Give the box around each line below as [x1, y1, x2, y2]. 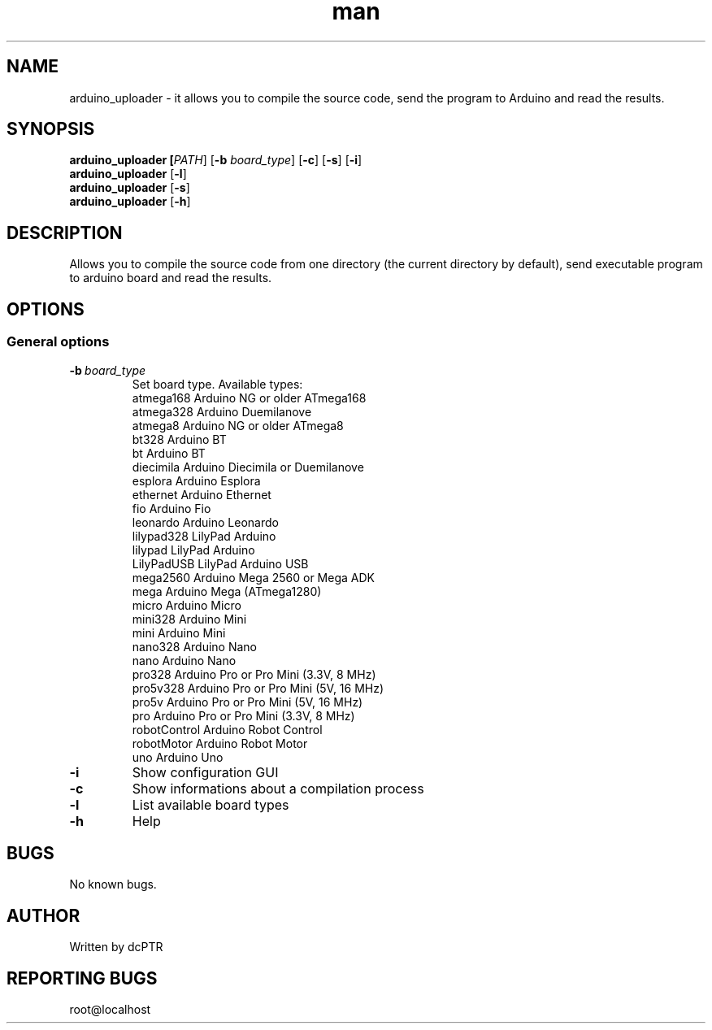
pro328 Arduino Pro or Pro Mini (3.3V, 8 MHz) [132, 667, 376, 681]
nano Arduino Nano [132, 653, 237, 667]
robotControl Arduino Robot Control [132, 722, 323, 737]
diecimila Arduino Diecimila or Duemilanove [132, 459, 364, 474]
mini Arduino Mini [132, 625, 226, 640]
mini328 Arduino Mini [132, 611, 247, 626]
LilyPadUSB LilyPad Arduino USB [132, 556, 309, 571]
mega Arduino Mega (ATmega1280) [132, 584, 322, 598]
